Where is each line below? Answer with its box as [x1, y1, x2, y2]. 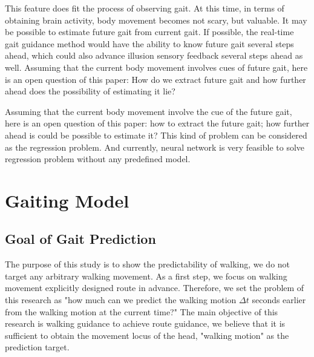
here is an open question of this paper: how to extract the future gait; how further [5, 117, 310, 129]
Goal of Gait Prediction [5, 229, 156, 248]
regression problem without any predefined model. [5, 152, 191, 165]
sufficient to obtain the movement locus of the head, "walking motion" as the [5, 329, 289, 341]
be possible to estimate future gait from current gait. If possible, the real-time [5, 25, 294, 38]
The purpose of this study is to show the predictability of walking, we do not [5, 258, 290, 270]
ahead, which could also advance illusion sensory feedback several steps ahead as [5, 49, 303, 62]
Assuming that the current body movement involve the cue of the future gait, [5, 105, 292, 117]
